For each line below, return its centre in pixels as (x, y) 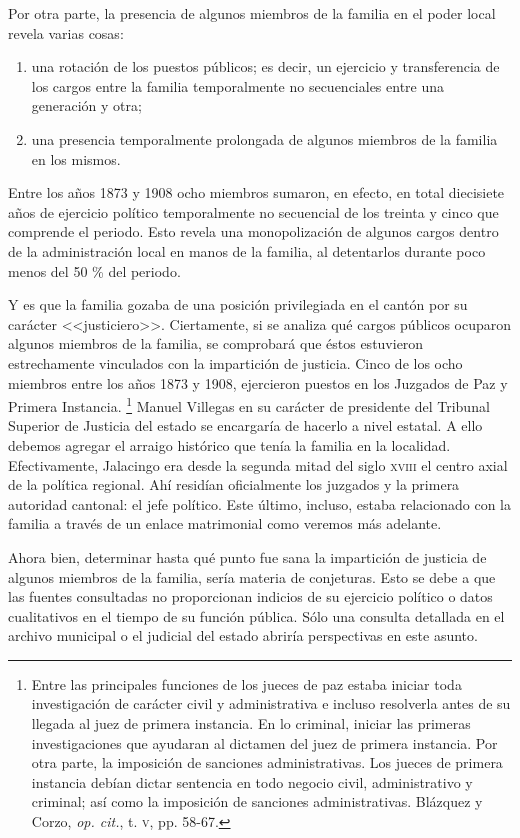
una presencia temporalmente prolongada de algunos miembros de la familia (264, 138)
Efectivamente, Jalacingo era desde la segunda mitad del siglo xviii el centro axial (258, 464)
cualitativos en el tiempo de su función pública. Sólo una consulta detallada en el (256, 615)
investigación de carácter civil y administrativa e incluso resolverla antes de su (271, 703)
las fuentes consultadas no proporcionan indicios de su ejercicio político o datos (250, 596)
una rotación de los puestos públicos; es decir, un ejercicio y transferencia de (265, 66)
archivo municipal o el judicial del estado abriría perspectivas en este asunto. (243, 635)
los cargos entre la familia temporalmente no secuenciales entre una (238, 85)
